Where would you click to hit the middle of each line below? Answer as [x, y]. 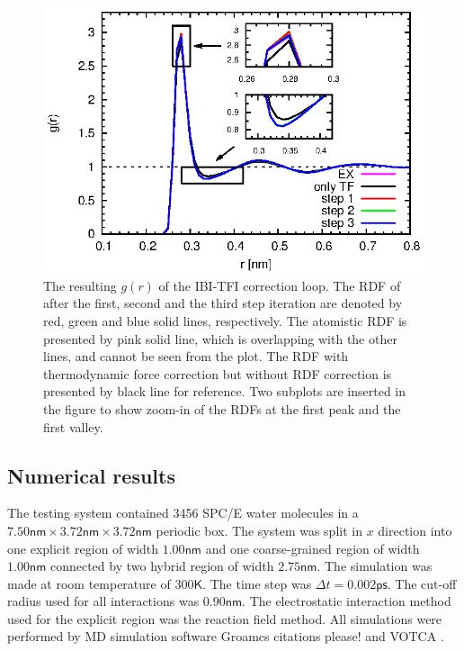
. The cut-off [422, 583]
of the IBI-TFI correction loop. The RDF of [280, 285]
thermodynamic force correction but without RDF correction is [218, 373]
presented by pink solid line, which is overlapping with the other [220, 338]
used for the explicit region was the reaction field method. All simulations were [225, 618]
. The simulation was [375, 566]
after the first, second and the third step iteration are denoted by [223, 303]
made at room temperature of [89, 583]
